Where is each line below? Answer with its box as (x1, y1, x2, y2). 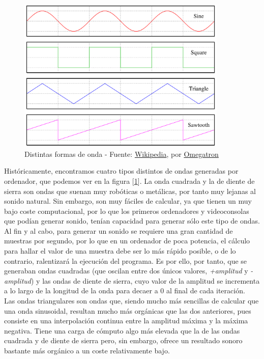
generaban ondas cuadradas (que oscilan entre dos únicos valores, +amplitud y (4, 265, 248, 276)
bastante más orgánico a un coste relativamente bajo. (4, 345, 170, 355)
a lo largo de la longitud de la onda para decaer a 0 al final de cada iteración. (4, 285, 245, 296)
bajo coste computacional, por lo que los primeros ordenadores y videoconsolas (4, 205, 249, 216)
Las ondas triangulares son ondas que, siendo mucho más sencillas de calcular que (4, 295, 259, 306)
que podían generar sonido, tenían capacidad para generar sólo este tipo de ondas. (4, 215, 260, 226)
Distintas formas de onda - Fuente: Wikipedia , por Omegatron (24, 148, 219, 159)
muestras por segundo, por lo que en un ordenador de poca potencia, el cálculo (4, 235, 250, 246)
